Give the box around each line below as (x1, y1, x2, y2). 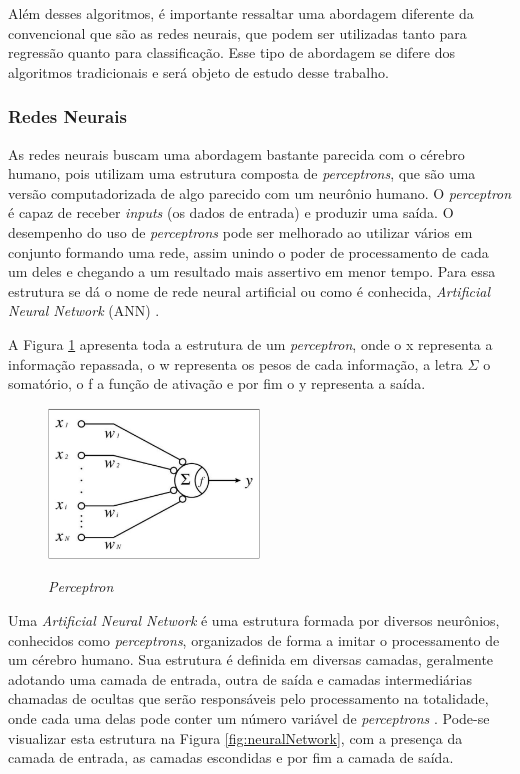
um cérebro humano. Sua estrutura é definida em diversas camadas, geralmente (8, 649, 494, 670)
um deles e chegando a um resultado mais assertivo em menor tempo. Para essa (8, 261, 496, 282)
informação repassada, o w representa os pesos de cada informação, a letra (8, 353, 463, 374)
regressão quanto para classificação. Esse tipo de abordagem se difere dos (8, 42, 456, 63)
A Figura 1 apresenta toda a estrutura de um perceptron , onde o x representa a (8, 333, 493, 354)
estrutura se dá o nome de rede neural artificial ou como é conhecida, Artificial (8, 280, 490, 301)
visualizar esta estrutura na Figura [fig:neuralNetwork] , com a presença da (8, 727, 463, 748)
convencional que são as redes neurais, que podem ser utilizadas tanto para (8, 22, 467, 43)
